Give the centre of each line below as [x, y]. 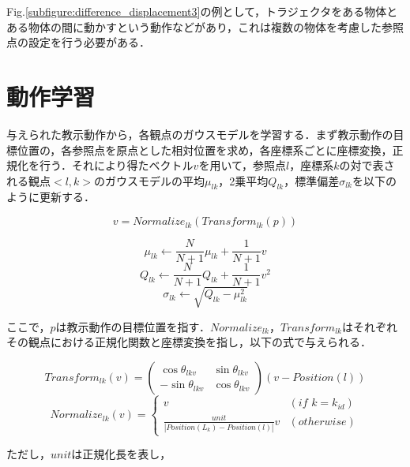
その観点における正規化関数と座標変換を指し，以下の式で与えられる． [189, 342]
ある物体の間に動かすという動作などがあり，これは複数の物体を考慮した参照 [205, 26]
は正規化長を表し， [121, 454]
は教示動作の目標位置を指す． [133, 326]
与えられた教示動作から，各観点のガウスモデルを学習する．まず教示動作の [200, 134]
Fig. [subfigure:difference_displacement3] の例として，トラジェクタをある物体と [202, 11]
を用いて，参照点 [243, 165]
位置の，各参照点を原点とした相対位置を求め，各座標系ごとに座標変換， [205, 149]
